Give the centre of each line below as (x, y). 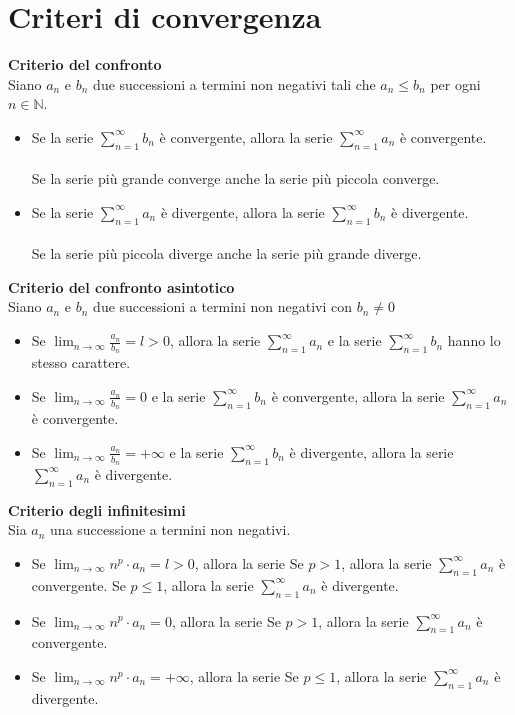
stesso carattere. (81, 362)
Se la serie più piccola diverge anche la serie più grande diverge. (226, 253)
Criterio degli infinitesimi (97, 509)
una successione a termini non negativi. (170, 529)
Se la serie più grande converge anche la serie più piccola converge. (235, 178)
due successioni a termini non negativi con (222, 306)
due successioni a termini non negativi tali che (234, 83)
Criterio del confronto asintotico (121, 286)
